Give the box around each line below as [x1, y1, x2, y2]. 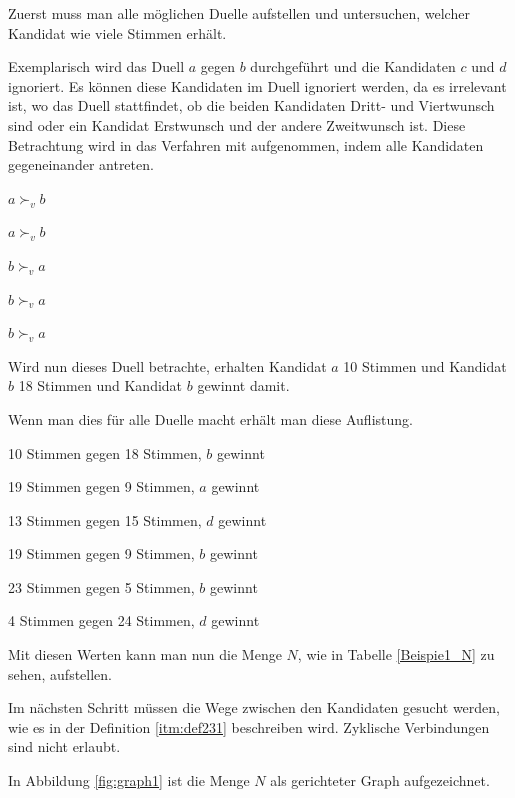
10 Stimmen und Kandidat [343, 355, 507, 376]
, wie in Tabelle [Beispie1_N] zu [297, 644, 495, 665]
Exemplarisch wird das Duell [8, 56, 185, 77]
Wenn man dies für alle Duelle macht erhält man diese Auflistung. [8, 408, 413, 429]
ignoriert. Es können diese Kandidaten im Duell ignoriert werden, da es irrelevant [8, 75, 507, 96]
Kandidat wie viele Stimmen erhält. [8, 22, 227, 43]
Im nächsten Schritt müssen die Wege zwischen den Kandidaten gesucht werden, [8, 697, 500, 718]
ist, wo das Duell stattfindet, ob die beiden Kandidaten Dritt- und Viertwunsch [8, 95, 495, 116]
